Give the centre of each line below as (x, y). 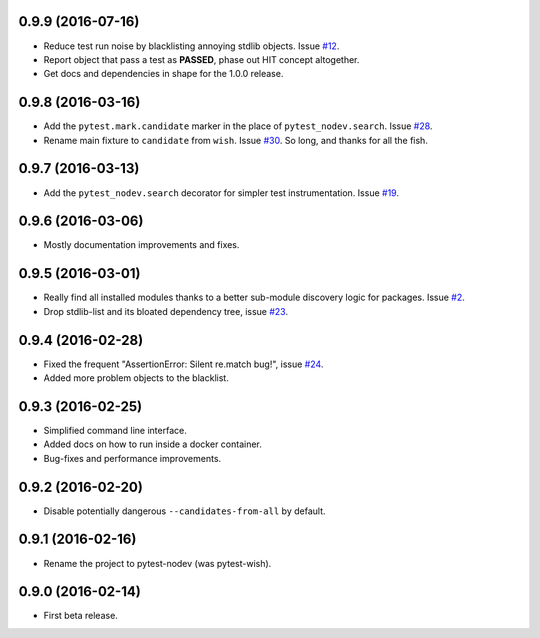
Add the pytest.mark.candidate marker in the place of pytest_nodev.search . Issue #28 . (238, 126)
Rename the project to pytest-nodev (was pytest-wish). (157, 563)
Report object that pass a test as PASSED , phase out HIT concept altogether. (201, 59)
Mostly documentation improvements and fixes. (141, 245)
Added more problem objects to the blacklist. (136, 378)
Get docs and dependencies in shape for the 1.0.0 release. (163, 74)
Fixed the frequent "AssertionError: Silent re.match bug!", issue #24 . (183, 364)
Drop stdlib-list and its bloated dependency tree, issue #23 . (166, 311)
